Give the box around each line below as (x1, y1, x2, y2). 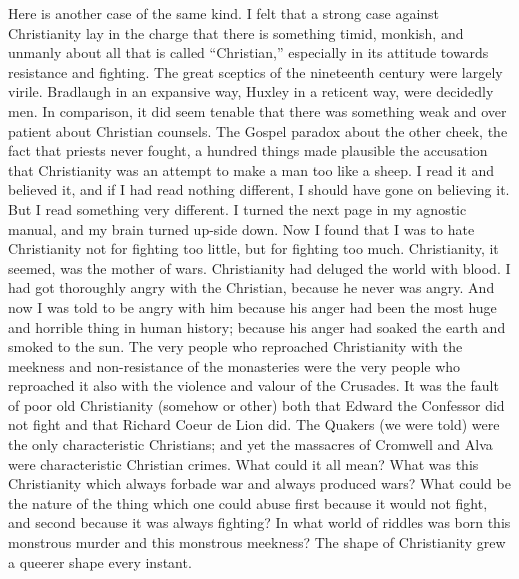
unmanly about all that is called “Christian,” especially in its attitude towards (8, 42, 489, 63)
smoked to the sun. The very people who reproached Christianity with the (8, 336, 463, 357)
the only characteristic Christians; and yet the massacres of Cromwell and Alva (8, 434, 493, 455)
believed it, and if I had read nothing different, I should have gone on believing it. (8, 179, 510, 200)
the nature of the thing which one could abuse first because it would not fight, (8, 492, 488, 513)
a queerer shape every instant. (8, 551, 192, 572)
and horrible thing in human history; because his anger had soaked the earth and (8, 316, 506, 337)
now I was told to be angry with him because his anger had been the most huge (8, 296, 497, 317)
